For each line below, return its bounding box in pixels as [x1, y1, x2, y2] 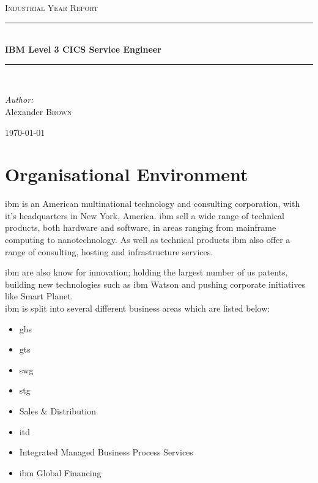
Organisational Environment [5, 162, 248, 187]
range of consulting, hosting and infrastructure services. [5, 245, 213, 258]
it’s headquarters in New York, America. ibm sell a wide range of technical [5, 209, 284, 222]
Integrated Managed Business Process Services [19, 446, 193, 459]
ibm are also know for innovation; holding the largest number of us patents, [5, 266, 288, 279]
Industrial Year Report [5, 1, 98, 13]
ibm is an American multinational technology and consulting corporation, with [5, 197, 300, 210]
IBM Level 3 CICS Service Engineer [5, 43, 161, 56]
